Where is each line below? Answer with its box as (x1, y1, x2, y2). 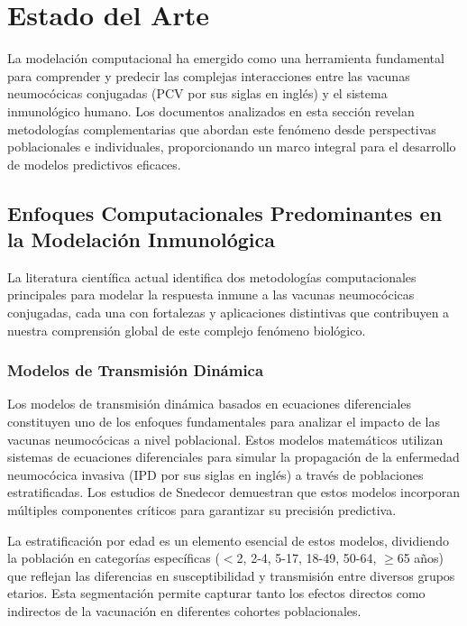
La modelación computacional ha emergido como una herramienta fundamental (7, 49, 444, 68)
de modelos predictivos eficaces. (7, 154, 181, 173)
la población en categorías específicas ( (7, 548, 220, 567)
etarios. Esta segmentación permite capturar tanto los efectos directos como (7, 584, 426, 603)
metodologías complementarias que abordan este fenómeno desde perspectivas (7, 119, 436, 138)
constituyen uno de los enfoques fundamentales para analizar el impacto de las (7, 412, 440, 431)
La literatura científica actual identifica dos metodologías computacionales (7, 267, 417, 286)
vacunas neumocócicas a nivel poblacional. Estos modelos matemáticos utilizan (7, 429, 444, 448)
